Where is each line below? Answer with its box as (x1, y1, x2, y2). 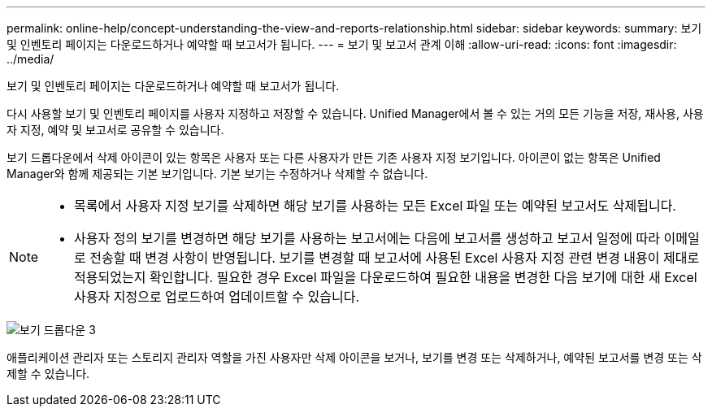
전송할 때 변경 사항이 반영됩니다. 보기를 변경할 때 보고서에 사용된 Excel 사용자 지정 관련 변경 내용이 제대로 (89, 250, 700, 266)
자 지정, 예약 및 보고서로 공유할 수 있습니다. (7, 123, 224, 137)
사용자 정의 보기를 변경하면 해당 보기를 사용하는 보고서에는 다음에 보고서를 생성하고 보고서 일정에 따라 (74, 230, 660, 246)
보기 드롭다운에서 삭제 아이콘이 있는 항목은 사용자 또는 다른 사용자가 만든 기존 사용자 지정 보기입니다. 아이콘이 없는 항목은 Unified (7, 150, 661, 164)
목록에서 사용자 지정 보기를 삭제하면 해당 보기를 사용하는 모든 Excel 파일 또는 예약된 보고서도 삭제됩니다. (74, 198, 676, 214)
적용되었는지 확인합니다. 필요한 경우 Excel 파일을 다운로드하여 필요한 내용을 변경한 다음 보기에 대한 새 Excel (74, 269, 697, 285)
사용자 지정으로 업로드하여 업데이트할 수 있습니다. (74, 289, 360, 305)
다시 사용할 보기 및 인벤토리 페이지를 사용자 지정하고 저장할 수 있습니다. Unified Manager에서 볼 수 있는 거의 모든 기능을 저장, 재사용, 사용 (7, 107, 704, 120)
